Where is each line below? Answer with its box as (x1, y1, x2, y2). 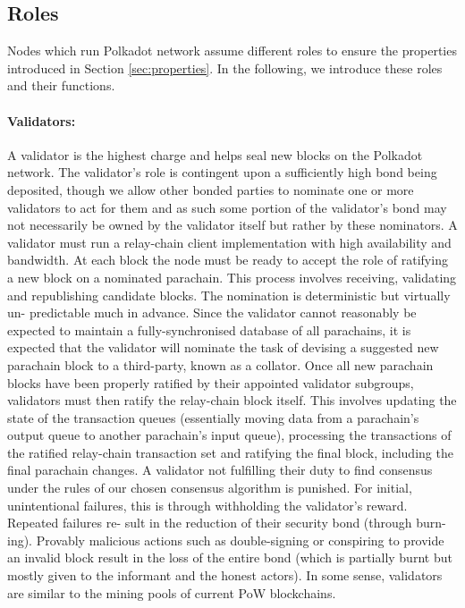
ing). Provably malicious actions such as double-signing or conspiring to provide (7, 530, 444, 549)
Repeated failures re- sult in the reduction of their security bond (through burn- (7, 513, 446, 532)
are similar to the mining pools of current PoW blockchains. (7, 583, 336, 602)
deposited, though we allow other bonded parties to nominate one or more (7, 180, 414, 198)
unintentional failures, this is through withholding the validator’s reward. (7, 495, 408, 514)
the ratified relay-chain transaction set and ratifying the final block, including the (7, 443, 453, 461)
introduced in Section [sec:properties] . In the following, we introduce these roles (7, 58, 443, 77)
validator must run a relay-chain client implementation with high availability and (7, 232, 452, 251)
